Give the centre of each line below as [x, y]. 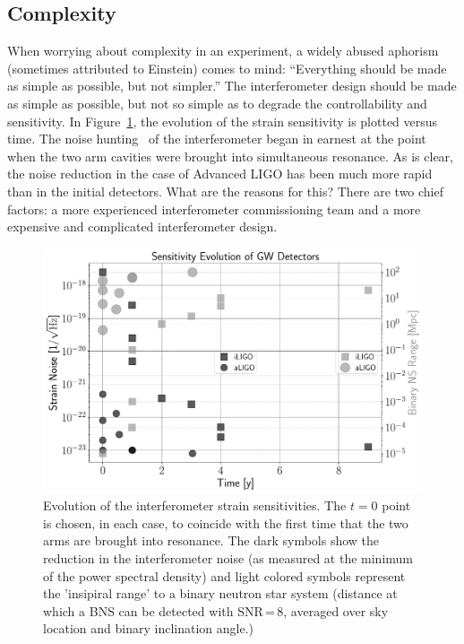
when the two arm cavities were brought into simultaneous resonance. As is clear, [230, 156]
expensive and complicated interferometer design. [142, 226]
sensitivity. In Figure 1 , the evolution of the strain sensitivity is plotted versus [223, 121]
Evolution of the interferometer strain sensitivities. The [195, 505]
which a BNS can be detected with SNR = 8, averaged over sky [216, 610]
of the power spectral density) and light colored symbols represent [224, 575]
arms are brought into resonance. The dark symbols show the [211, 540]
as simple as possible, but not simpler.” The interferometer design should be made [232, 86]
